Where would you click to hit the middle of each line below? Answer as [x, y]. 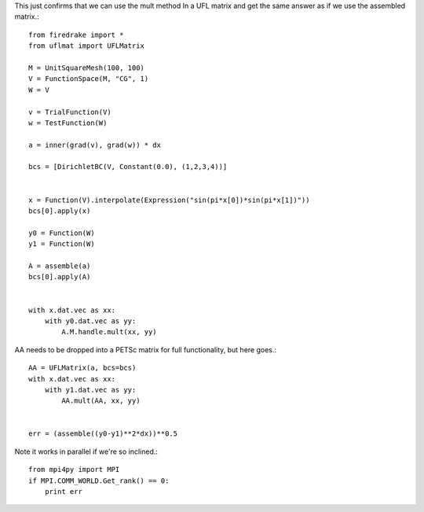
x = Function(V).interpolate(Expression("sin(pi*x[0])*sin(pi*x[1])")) [169, 200]
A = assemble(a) [60, 266]
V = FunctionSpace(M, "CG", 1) [89, 79]
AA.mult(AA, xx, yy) [101, 401]
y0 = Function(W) [62, 233]
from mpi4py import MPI [74, 470]
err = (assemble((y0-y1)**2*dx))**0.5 [103, 434]
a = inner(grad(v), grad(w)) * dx [95, 145]
